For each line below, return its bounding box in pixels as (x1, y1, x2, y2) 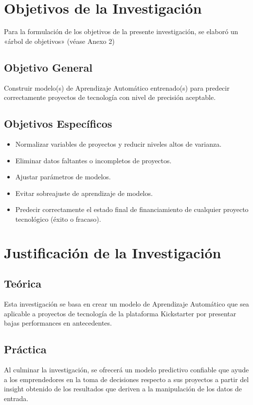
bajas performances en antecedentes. (4, 318, 112, 328)
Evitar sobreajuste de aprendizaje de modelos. (15, 188, 153, 198)
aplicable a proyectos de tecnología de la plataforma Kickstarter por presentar (4, 308, 236, 318)
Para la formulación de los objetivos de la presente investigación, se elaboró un (4, 26, 238, 37)
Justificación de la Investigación (4, 242, 221, 262)
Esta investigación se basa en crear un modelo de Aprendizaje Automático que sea (4, 299, 249, 309)
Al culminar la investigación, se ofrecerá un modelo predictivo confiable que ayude (4, 365, 249, 375)
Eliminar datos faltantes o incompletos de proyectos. (15, 155, 172, 165)
